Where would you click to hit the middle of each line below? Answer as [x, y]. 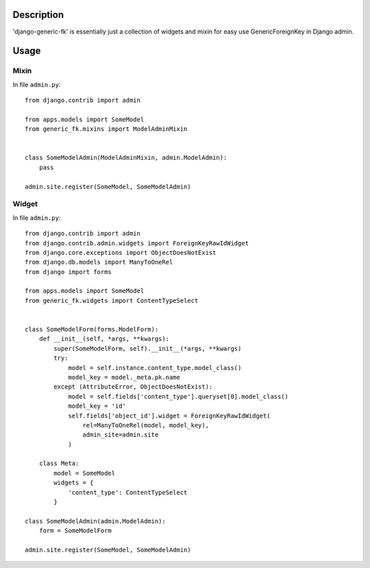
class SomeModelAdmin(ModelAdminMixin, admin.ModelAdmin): [126, 158]
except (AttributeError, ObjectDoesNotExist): [133, 387]
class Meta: [59, 464]
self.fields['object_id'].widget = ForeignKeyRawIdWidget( [169, 416]
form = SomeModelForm [75, 531]
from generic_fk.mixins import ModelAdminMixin [106, 129]
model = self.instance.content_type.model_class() [155, 368]
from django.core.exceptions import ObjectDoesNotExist [121, 252]
